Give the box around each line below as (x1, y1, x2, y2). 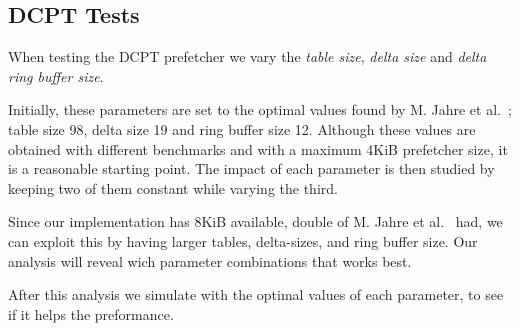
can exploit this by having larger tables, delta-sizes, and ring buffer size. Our (8, 230, 478, 251)
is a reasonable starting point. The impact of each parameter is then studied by (8, 158, 495, 179)
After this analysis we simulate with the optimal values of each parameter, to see (8, 284, 504, 305)
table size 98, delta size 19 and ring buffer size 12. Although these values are (8, 118, 476, 139)
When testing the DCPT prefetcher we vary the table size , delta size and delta (8, 46, 487, 67)
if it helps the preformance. (8, 303, 174, 324)
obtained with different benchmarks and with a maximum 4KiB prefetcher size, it (8, 138, 508, 159)
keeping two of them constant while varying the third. (8, 177, 338, 198)
